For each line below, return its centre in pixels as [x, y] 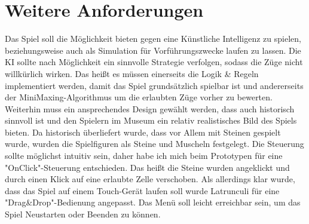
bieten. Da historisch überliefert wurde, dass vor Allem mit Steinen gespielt [143, 132]
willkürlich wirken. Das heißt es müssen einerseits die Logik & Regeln [132, 73]
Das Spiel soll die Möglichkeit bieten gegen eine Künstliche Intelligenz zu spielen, [153, 39]
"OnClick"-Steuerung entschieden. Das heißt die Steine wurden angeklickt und [147, 167]
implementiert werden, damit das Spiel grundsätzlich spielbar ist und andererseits [154, 85]
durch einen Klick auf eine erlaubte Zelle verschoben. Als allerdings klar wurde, [150, 179]
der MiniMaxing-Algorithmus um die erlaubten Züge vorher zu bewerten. [139, 97]
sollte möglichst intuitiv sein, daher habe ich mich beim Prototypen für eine [144, 156]
